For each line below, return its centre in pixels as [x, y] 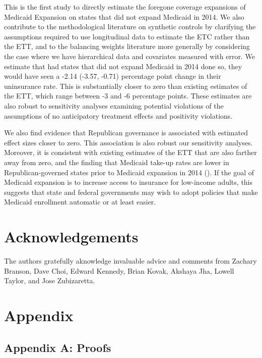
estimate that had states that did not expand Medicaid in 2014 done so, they [123, 66]
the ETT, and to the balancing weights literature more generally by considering [127, 46]
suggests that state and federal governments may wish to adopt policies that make [131, 192]
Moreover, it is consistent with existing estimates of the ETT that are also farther [130, 152]
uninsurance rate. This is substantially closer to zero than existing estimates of [126, 86]
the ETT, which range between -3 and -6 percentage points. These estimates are [128, 96]
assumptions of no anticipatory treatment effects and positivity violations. [118, 115]
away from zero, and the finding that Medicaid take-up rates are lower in [117, 162]
